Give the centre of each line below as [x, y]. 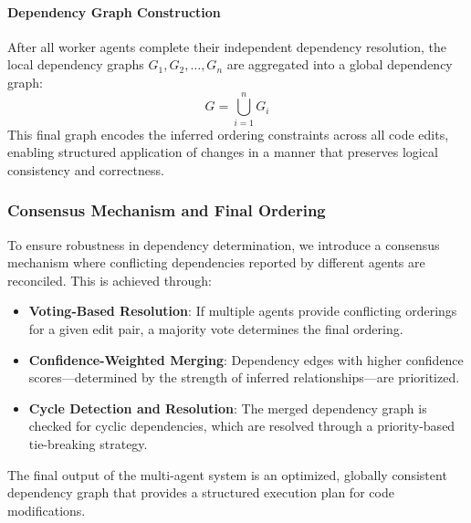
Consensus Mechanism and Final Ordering [167, 210]
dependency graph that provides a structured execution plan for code [201, 492]
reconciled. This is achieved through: [110, 280]
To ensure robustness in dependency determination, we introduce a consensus [224, 244]
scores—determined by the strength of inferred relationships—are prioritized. [244, 377]
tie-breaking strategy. [88, 444]
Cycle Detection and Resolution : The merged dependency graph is [228, 408]
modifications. [47, 510]
